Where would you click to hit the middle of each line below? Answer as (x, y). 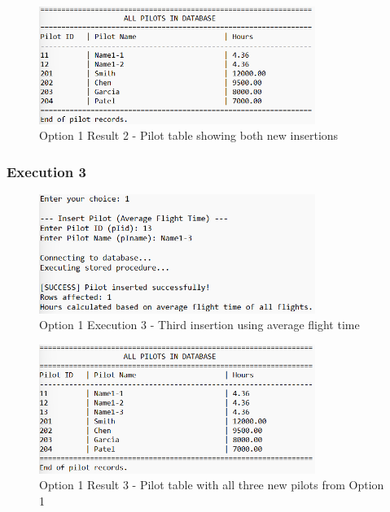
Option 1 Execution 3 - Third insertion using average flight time (199, 325)
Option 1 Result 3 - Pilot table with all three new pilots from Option (212, 485)
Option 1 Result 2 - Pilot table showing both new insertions (189, 135)
